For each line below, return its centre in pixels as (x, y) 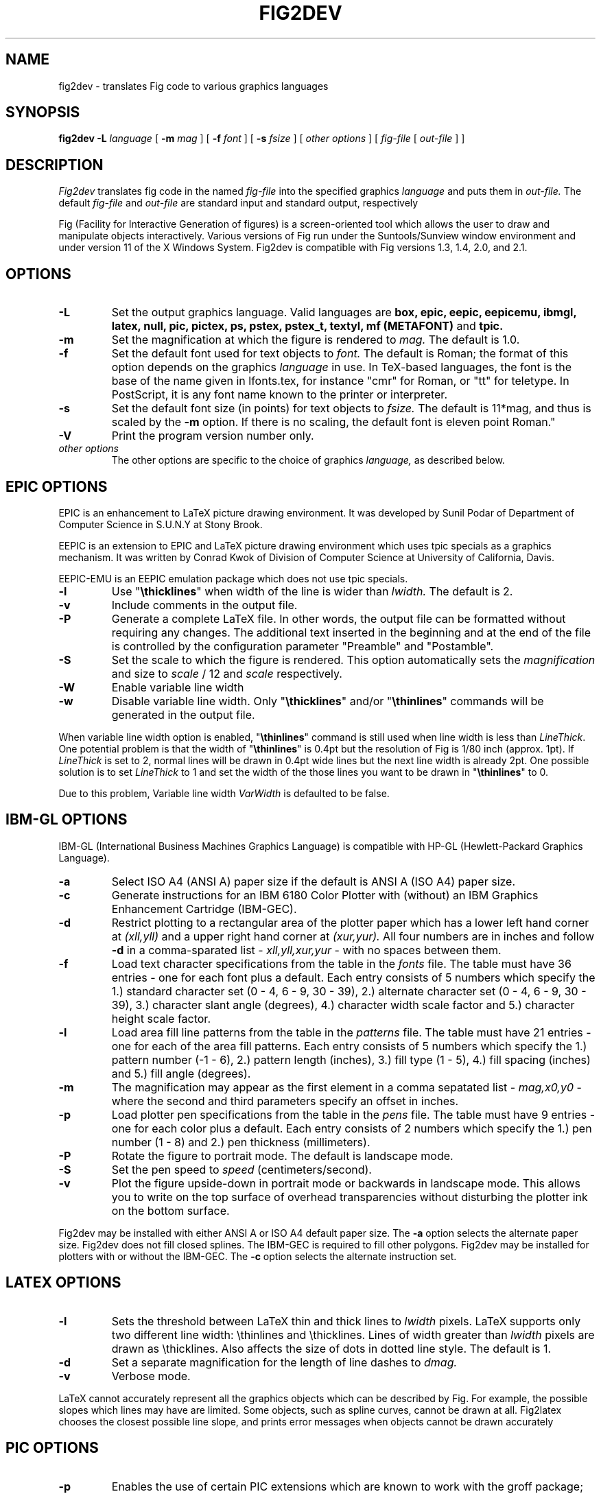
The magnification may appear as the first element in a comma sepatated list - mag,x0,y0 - (346, 1087)
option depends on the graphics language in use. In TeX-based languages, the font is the (342, 367)
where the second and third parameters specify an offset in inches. (285, 1101)
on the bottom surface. (170, 1210)
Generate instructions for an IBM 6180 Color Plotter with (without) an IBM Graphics (325, 895)
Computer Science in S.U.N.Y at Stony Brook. (161, 524)
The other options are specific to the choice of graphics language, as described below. (308, 460)
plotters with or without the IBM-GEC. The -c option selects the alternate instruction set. (258, 1256)
